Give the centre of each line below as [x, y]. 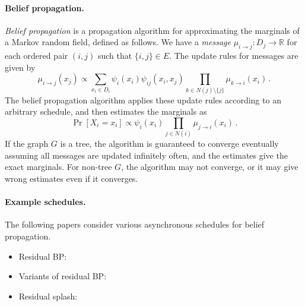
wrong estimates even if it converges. [72, 178]
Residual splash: [48, 296]
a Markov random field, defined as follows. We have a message [118, 42]
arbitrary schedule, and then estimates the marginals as [106, 111]
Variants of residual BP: [63, 276]
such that [115, 56]
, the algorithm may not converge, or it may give [210, 167]
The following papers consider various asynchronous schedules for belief [135, 224]
